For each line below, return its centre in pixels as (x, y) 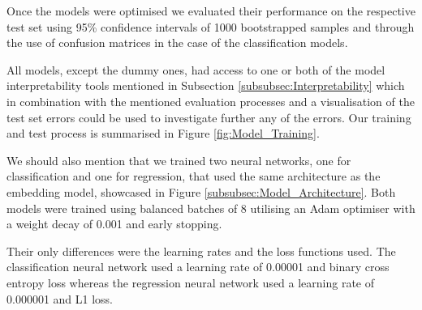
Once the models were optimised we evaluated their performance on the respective (211, 11)
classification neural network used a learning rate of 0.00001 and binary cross (198, 267)
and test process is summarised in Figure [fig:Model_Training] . (163, 133)
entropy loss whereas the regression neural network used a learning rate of (191, 282)
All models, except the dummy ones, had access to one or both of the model (196, 69)
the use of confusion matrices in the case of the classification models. (177, 42)
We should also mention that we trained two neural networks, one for (179, 160)
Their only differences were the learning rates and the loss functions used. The (201, 251)
